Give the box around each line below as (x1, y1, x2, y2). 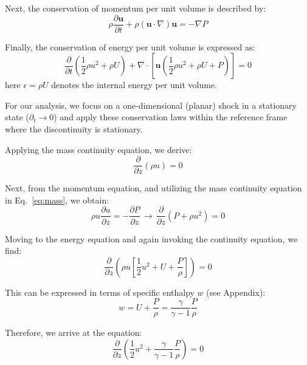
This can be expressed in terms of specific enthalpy (5, 285, 195, 298)
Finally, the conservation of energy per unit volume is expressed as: (5, 40, 255, 53)
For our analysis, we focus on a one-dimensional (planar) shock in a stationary (5, 98, 297, 111)
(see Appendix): (206, 285, 266, 298)
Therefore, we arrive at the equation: (5, 326, 142, 339)
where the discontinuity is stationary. (5, 123, 143, 135)
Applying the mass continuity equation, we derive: (5, 143, 192, 155)
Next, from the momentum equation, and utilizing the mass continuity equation (5, 182, 302, 194)
